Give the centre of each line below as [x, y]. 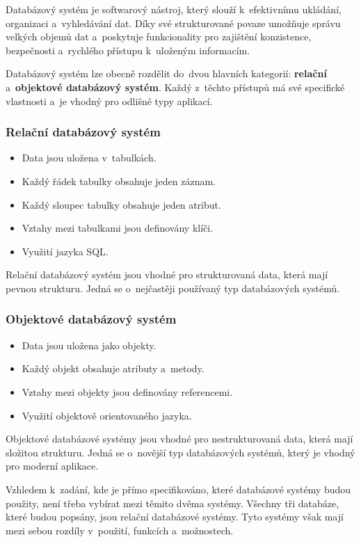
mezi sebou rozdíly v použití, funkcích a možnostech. [120, 530]
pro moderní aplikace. [52, 466]
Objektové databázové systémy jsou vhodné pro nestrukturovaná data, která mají [179, 439]
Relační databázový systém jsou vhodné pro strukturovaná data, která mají [167, 274]
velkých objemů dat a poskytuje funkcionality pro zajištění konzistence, [159, 37]
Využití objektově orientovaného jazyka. [107, 415]
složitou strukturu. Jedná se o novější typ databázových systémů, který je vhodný [180, 452]
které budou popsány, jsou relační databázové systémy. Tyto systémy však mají [175, 517]
